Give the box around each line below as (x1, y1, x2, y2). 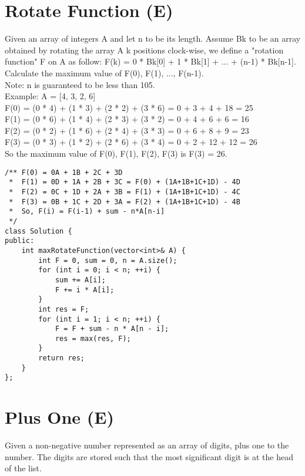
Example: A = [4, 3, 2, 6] (5, 90, 96, 102)
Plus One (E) (5, 405, 115, 429)
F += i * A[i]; (55, 285, 115, 294)
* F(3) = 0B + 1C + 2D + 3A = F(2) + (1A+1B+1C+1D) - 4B (9, 197, 240, 206)
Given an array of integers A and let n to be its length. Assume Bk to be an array (5, 32, 301, 45)
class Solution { (5, 227, 72, 235)
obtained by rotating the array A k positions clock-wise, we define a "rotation (5, 43, 284, 56)
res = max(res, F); (55, 334, 131, 343)
